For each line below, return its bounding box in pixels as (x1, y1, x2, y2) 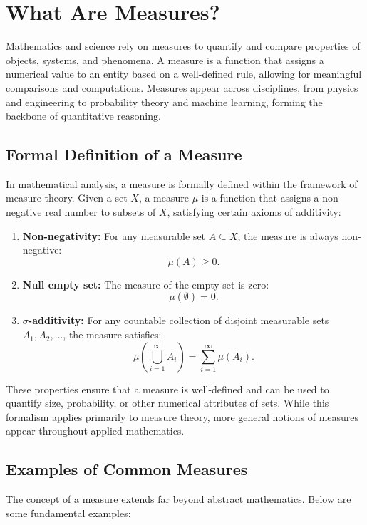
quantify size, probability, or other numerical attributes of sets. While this (6, 395, 329, 410)
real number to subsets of (45, 204, 156, 219)
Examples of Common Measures (6, 458, 248, 480)
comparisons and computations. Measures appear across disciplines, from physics (6, 80, 358, 95)
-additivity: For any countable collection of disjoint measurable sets (28, 313, 329, 328)
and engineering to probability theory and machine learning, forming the (6, 94, 323, 109)
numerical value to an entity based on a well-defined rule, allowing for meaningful (6, 66, 362, 81)
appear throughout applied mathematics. (6, 423, 185, 438)
